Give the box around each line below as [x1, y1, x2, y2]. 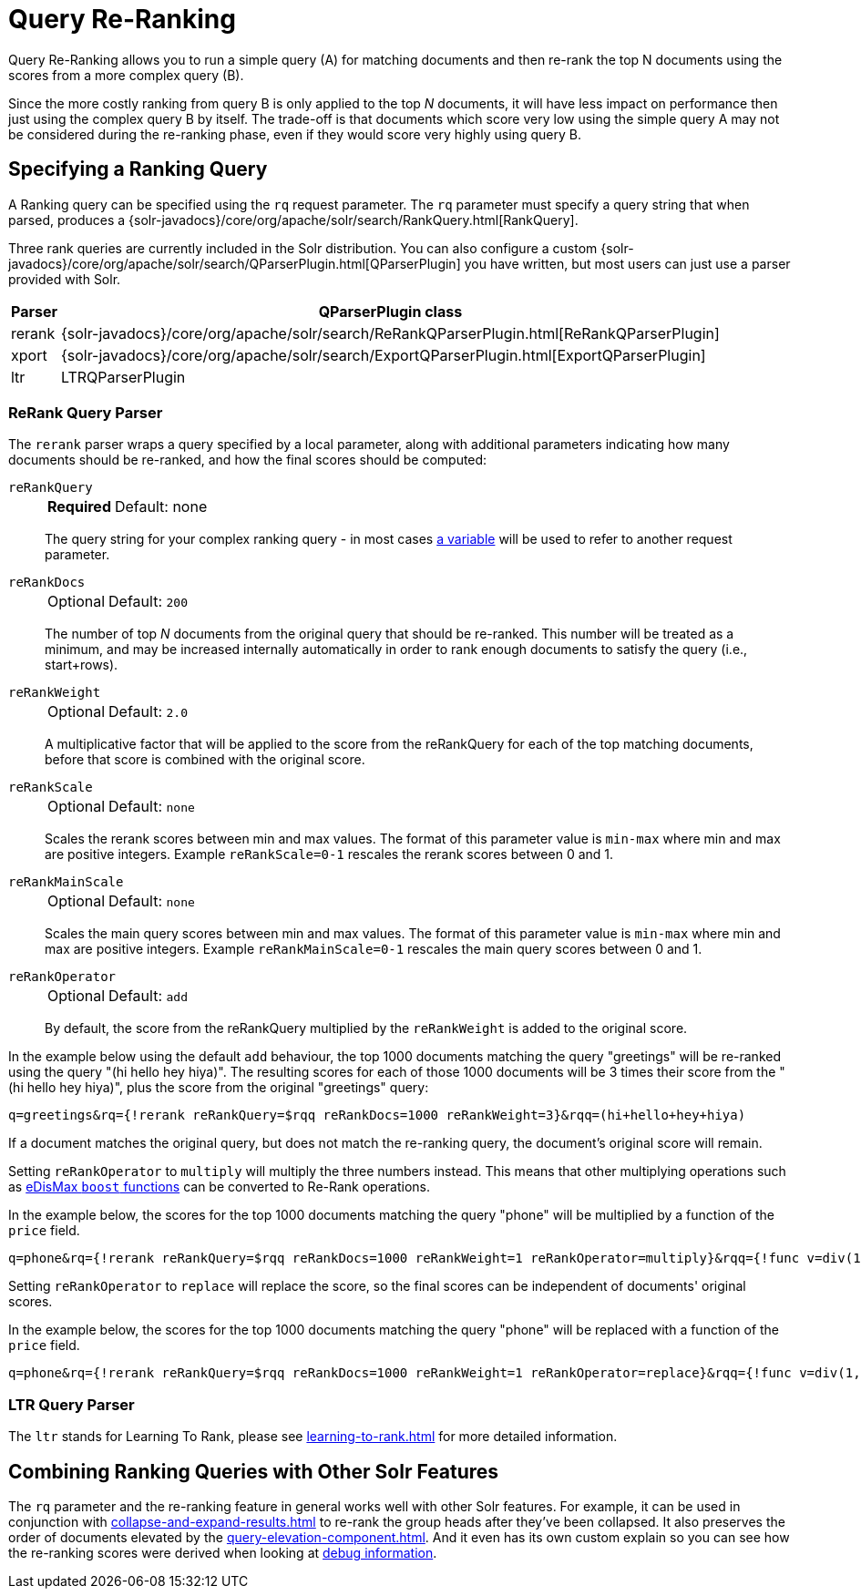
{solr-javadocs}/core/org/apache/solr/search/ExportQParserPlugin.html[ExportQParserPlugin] [60, 345, 706, 364]
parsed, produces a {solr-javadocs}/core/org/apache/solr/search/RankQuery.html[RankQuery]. [8, 211, 579, 228]
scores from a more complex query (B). [8, 66, 244, 83]
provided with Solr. [8, 271, 121, 287]
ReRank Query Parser [8, 403, 163, 422]
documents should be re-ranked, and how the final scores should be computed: [8, 452, 487, 468]
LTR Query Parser [8, 1395, 135, 1414]
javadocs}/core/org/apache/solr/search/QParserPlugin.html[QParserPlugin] [8, 255, 461, 271]
